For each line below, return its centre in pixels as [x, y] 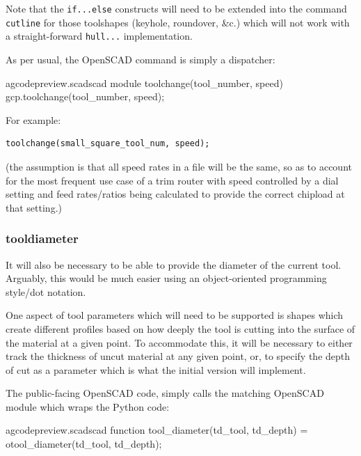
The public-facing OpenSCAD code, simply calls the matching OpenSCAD [165, 393]
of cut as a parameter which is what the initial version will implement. [156, 369]
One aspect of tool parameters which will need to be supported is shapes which [175, 315]
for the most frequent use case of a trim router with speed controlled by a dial [172, 180]
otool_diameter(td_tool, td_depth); [84, 444]
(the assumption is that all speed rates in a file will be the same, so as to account [179, 166]
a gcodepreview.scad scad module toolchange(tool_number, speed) [144, 82]
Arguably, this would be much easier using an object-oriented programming [166, 278]
